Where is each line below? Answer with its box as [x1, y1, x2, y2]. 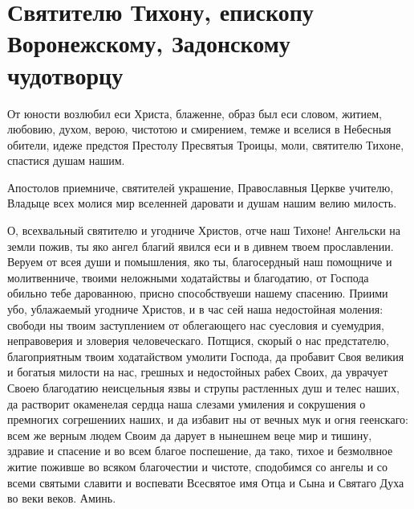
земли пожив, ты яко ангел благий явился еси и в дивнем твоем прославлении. [7, 237, 394, 254]
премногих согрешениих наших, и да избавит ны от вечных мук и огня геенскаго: [7, 411, 408, 428]
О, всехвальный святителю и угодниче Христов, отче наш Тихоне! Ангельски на [7, 222, 401, 239]
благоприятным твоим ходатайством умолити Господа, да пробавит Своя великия [7, 347, 404, 364]
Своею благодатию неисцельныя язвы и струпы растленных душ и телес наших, [7, 380, 400, 396]
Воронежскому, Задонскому [7, 27, 290, 60]
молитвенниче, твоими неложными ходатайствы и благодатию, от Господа [7, 269, 369, 285]
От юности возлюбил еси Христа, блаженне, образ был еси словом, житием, [7, 105, 382, 121]
